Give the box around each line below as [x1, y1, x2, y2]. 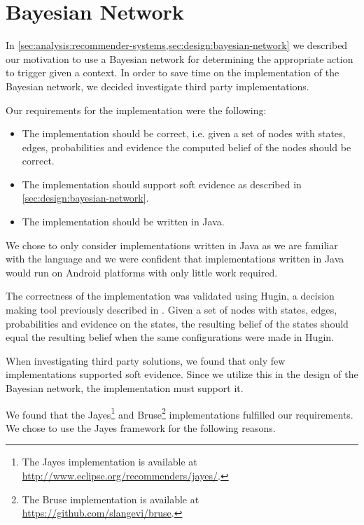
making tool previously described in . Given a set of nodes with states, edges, [6, 302, 337, 317]
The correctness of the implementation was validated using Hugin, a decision [6, 288, 335, 303]
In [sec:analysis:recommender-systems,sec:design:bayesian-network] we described [6, 38, 348, 52]
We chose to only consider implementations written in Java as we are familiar [6, 237, 338, 252]
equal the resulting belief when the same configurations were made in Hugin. [6, 330, 334, 344]
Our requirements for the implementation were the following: [6, 102, 267, 117]
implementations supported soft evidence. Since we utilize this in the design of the [6, 367, 358, 381]
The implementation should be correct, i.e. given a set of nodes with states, [22, 126, 346, 141]
